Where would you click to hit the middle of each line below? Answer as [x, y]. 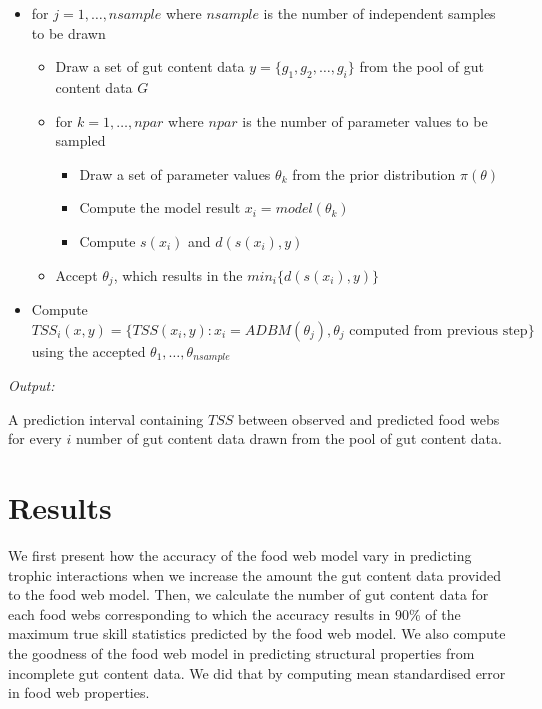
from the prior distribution [374, 173]
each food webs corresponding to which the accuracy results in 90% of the [234, 613]
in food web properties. [79, 692]
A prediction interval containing [106, 418]
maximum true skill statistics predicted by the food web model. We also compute [257, 633]
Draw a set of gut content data [150, 66]
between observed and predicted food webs [369, 418]
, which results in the [178, 274]
